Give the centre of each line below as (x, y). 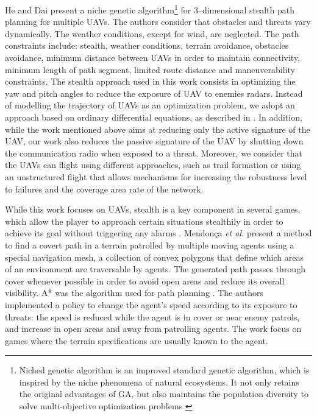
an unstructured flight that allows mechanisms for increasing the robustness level (156, 176)
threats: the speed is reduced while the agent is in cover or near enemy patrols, (152, 316)
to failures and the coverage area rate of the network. (104, 189)
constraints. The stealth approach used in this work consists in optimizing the (150, 81)
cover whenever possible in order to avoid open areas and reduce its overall (145, 280)
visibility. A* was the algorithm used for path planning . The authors (134, 293)
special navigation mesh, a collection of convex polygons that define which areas (154, 257)
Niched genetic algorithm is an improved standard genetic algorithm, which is (164, 370)
